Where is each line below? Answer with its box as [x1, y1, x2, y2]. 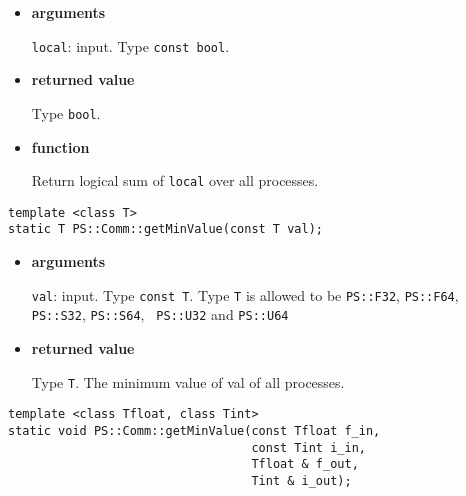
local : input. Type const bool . [31, 35, 230, 56]
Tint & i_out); [251, 473, 352, 488]
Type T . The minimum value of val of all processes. [31, 371, 345, 392]
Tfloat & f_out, [251, 457, 359, 472]
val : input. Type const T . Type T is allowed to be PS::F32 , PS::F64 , [31, 284, 459, 305]
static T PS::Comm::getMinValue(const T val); [8, 222, 323, 237]
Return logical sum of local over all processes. [31, 170, 319, 191]
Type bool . [31, 102, 101, 123]
